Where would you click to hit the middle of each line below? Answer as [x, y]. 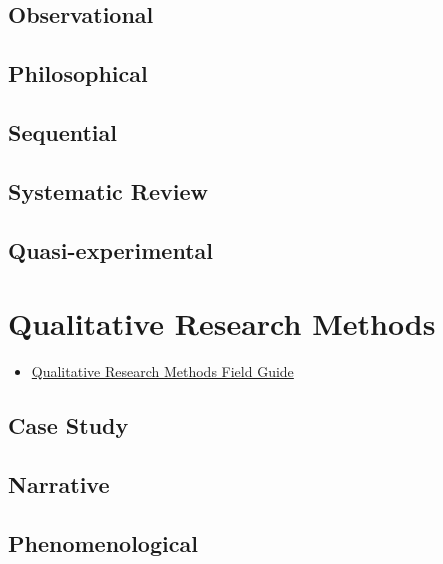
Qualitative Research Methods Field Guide [162, 371]
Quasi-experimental [110, 249]
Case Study [68, 425]
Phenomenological [103, 542]
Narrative [59, 483]
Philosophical [78, 73]
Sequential [62, 131]
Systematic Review [108, 190]
